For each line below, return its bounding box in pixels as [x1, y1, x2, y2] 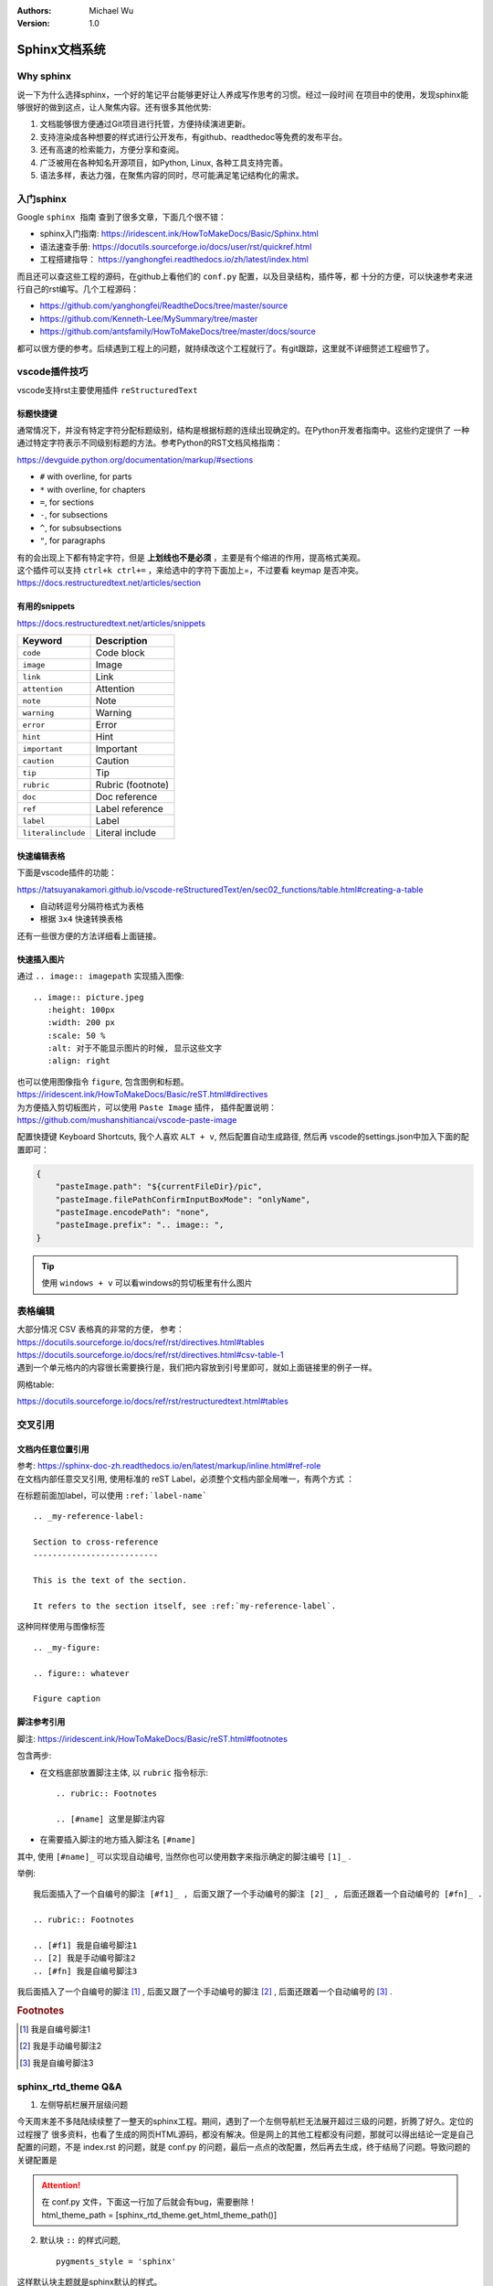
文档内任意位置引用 [16, 1443, 89, 1454]
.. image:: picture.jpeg [33, 992, 144, 1002]
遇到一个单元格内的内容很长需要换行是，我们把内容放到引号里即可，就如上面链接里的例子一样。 [16, 1362, 377, 1373]
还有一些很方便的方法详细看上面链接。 [16, 930, 162, 941]
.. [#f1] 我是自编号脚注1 [33, 1939, 138, 1950]
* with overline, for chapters [39, 484, 146, 495]
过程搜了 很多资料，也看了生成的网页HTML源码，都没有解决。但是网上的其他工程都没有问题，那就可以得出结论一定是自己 [16, 2129, 474, 2140]
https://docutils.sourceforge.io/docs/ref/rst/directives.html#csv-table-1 [16, 1350, 284, 1361]
